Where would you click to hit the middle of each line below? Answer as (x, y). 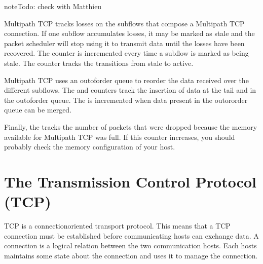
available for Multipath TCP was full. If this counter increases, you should (120, 137)
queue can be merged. (38, 110)
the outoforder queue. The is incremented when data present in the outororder (126, 100)
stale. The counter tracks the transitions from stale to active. (99, 63)
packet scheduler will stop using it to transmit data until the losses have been (124, 43)
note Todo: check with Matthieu (53, 6)
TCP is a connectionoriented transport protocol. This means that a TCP (117, 226)
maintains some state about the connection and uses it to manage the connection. (131, 255)
